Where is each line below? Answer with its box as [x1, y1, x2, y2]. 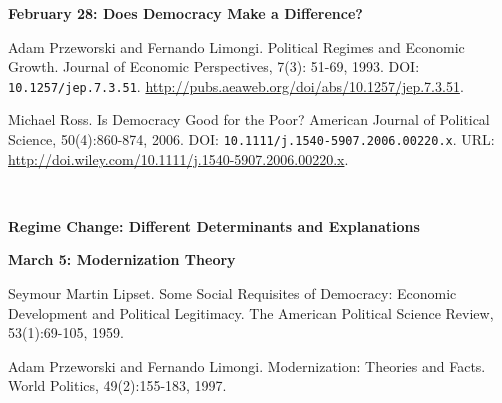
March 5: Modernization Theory [8, 249, 236, 270]
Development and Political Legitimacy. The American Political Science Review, [8, 302, 494, 323]
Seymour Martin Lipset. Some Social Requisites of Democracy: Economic [8, 283, 457, 304]
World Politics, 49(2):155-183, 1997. [8, 375, 227, 396]
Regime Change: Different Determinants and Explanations [8, 215, 420, 236]
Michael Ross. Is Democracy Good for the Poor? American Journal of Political [8, 109, 490, 130]
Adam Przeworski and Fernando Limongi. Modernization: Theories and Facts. [8, 355, 486, 376]
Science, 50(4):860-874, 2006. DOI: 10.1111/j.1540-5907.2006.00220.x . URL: [8, 129, 495, 150]
